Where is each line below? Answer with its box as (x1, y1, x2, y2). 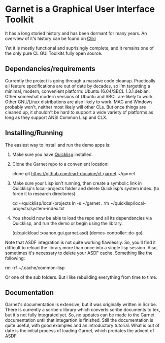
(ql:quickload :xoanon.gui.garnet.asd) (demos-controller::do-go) (12, 229, 143, 235)
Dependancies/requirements (5, 65, 96, 73)
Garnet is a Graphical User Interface (5, 3, 155, 15)
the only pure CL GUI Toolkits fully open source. (5, 50, 102, 56)
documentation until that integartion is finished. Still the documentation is (5, 317, 154, 323)
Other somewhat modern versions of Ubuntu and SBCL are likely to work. (5, 93, 154, 99)
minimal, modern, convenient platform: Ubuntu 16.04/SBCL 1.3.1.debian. (5, 88, 150, 94)
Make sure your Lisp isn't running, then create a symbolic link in (12, 180, 142, 186)
